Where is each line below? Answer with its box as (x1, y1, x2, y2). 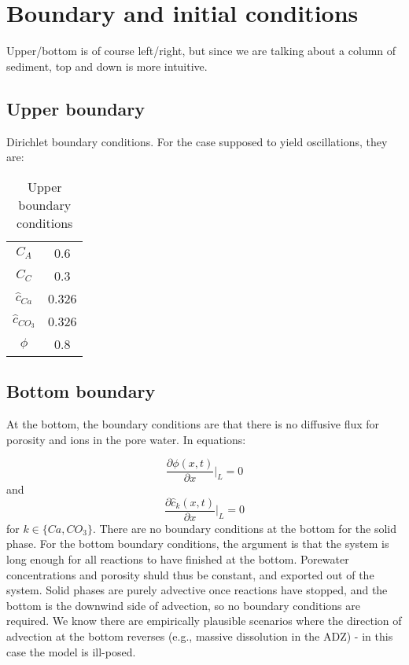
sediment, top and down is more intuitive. (6, 57, 208, 74)
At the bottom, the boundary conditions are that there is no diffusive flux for (6, 415, 380, 432)
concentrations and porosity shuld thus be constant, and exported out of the (6, 566, 374, 582)
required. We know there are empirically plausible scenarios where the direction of (6, 612, 402, 629)
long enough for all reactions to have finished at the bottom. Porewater (6, 551, 349, 567)
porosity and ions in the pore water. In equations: (6, 431, 246, 447)
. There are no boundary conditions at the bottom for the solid (92, 520, 396, 536)
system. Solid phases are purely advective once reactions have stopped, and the (6, 582, 388, 598)
